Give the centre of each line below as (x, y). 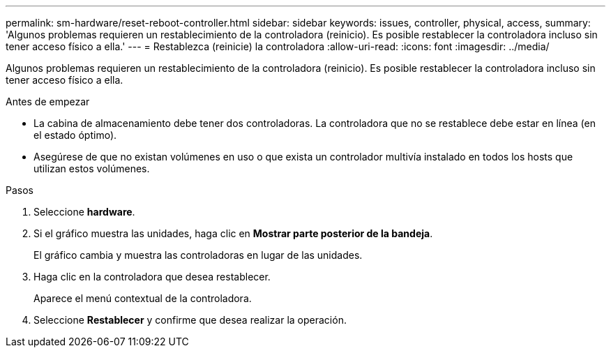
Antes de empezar (48, 102)
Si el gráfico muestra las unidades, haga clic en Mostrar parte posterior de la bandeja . (233, 233)
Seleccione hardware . (84, 212)
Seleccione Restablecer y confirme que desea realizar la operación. (190, 320)
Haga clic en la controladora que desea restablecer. (152, 277)
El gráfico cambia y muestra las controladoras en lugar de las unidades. (198, 255)
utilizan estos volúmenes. (92, 168)
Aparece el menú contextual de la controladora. (143, 298)
